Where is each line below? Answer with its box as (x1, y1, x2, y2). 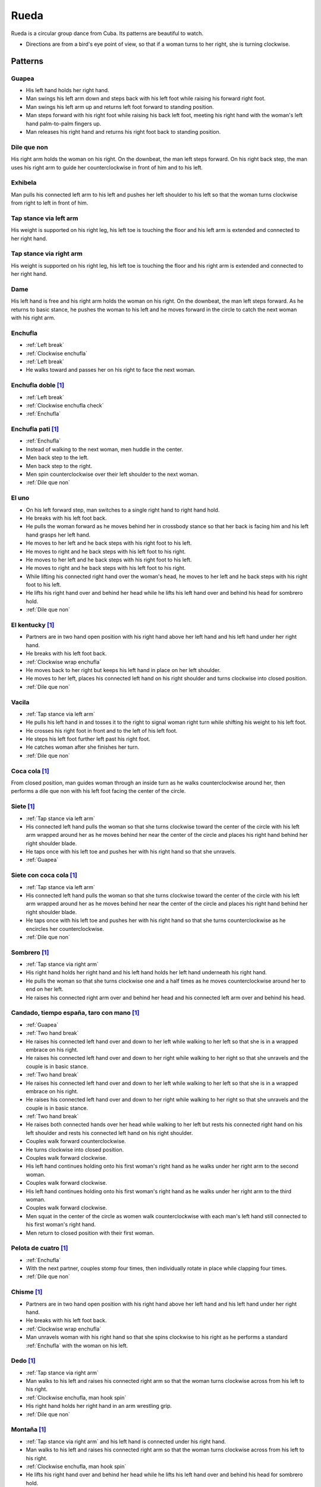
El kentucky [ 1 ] (11, 621, 55, 629)
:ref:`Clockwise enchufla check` (26, 401, 104, 409)
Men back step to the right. (26, 462, 92, 469)
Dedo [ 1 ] (11, 1357, 36, 1365)
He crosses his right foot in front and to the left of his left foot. (26, 727, 178, 734)
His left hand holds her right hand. (26, 87, 109, 94)
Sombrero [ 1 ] (11, 948, 49, 956)
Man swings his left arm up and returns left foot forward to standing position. (26, 103, 214, 110)
